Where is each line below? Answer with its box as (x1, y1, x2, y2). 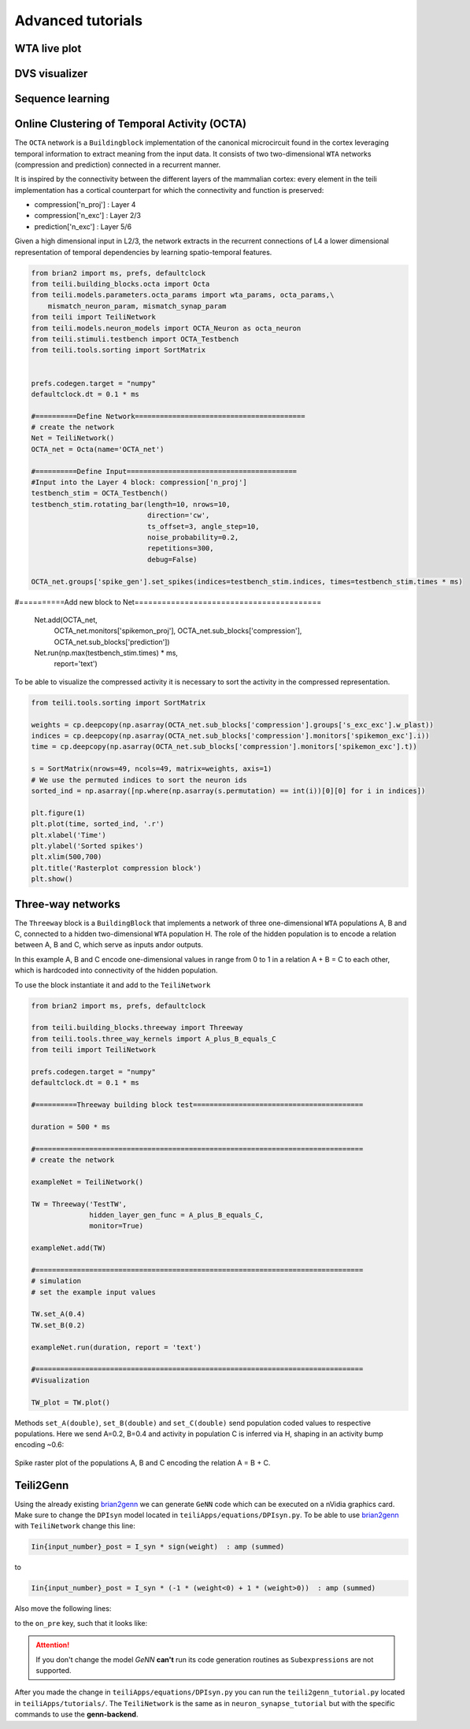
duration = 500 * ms (31, 1122, 110, 1131)
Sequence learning (14, 92, 110, 106)
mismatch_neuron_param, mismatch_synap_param (47, 302, 227, 310)
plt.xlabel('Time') (31, 831, 106, 839)
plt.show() (31, 875, 73, 883)
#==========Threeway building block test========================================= (31, 1101, 364, 1109)
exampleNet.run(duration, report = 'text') (31, 1342, 202, 1352)
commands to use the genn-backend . (14, 1709, 139, 1720)
